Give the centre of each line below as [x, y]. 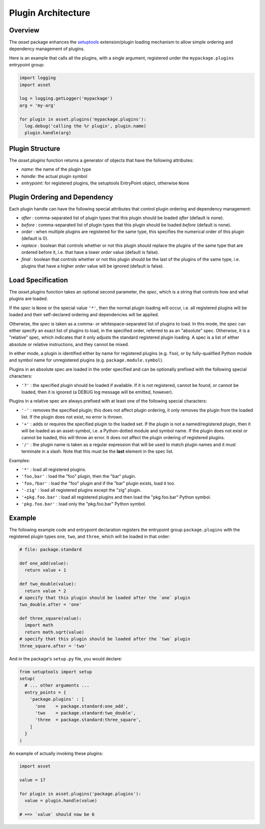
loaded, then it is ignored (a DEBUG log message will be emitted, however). [97, 392]
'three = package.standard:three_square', [88, 720]
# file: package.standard [51, 550]
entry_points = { [45, 692]
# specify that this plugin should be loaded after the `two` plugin [105, 639]
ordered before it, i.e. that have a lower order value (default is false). [90, 252]
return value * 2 [45, 591]
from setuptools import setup [56, 672]
